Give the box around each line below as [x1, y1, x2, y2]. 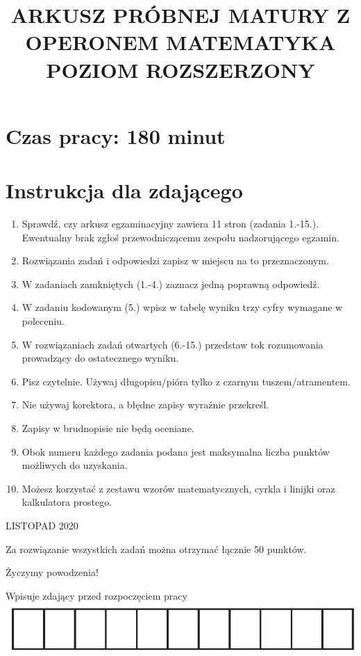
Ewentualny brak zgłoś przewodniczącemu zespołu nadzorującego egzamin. [22, 230, 339, 244]
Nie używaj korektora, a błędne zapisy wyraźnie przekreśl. [22, 397, 269, 412]
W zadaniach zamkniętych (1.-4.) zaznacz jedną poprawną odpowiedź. [22, 276, 320, 291]
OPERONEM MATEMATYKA [25, 28, 336, 56]
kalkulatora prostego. [22, 495, 112, 509]
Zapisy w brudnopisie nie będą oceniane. [22, 421, 194, 435]
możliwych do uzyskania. [22, 458, 128, 472]
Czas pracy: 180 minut [6, 121, 226, 150]
